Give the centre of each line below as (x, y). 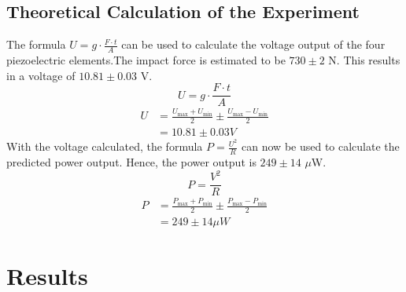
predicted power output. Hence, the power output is (131, 162)
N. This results (364, 60)
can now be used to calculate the (321, 146)
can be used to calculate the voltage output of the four (253, 44)
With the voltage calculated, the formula (105, 146)
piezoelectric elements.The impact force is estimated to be (146, 60)
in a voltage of (41, 75)
